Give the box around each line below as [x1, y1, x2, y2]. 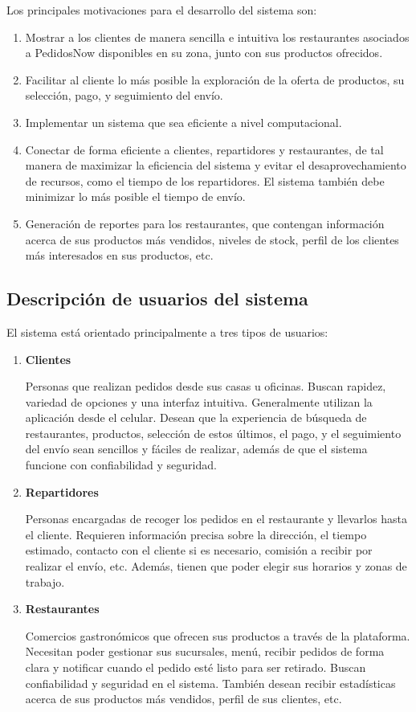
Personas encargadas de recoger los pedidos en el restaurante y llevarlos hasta [25, 510, 407, 527]
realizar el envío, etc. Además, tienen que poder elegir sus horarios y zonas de [25, 558, 407, 575]
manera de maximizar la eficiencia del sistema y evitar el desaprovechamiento [25, 157, 406, 174]
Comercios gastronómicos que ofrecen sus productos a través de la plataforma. [25, 627, 410, 644]
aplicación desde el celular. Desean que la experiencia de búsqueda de [25, 409, 367, 426]
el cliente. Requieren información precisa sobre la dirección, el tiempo [25, 526, 367, 542]
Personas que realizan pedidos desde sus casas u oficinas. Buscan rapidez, [25, 378, 386, 395]
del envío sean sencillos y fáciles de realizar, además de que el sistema [25, 440, 368, 457]
